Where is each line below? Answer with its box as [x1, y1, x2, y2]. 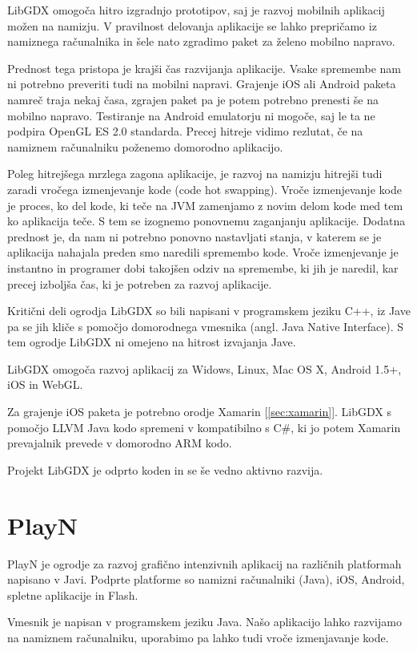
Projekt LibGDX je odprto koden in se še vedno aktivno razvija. [7, 461, 323, 478]
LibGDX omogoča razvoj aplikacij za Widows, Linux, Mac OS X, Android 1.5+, [7, 360, 402, 377]
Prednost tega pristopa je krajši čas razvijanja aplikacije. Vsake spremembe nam [7, 59, 402, 76]
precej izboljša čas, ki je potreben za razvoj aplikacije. [7, 275, 272, 292]
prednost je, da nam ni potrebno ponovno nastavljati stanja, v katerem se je [7, 228, 382, 245]
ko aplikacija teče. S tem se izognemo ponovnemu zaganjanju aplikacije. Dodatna [7, 212, 406, 229]
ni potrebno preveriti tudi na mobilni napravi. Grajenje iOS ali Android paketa [7, 75, 396, 92]
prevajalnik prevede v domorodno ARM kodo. [7, 435, 232, 451]
